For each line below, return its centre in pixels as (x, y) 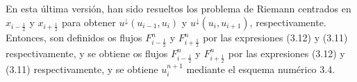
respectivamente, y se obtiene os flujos (87, 53)
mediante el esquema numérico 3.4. (261, 69)
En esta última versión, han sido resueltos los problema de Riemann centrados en (178, 8)
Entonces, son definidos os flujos (74, 38)
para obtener (89, 22)
